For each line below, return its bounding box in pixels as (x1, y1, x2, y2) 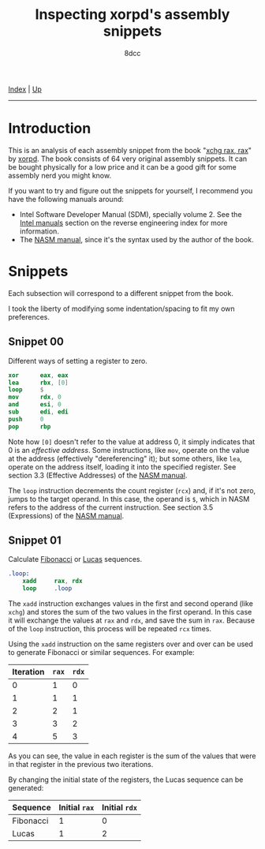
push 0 (8, 415, 44, 423)
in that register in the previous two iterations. (8, 760, 154, 769)
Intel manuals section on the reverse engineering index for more (19, 218, 228, 227)
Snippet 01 (8, 534, 62, 548)
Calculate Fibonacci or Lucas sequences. (8, 555, 143, 564)
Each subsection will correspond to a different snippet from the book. (8, 288, 234, 297)
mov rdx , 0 (8, 393, 62, 402)
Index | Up (8, 84, 42, 94)
